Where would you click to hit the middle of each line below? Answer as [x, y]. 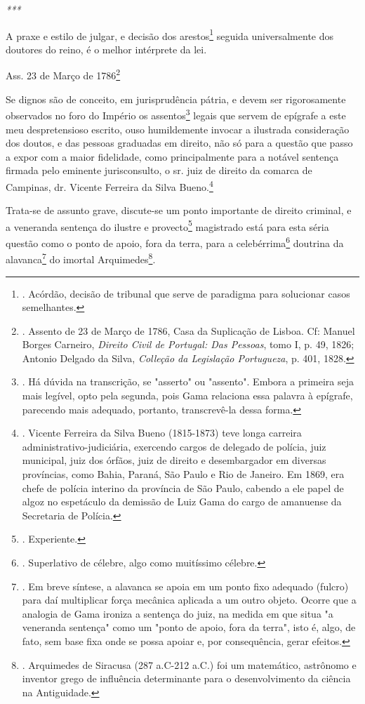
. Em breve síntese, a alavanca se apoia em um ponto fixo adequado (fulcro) [185, 586]
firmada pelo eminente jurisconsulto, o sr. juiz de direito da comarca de [159, 170]
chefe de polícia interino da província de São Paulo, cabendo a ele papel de [183, 487]
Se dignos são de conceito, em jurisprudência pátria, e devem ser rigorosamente [176, 99]
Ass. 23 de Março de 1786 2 [63, 74]
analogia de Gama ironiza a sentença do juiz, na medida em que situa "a [178, 613]
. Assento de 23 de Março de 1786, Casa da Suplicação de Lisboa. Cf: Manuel [188, 330]
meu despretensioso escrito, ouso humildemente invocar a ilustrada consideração [178, 129]
